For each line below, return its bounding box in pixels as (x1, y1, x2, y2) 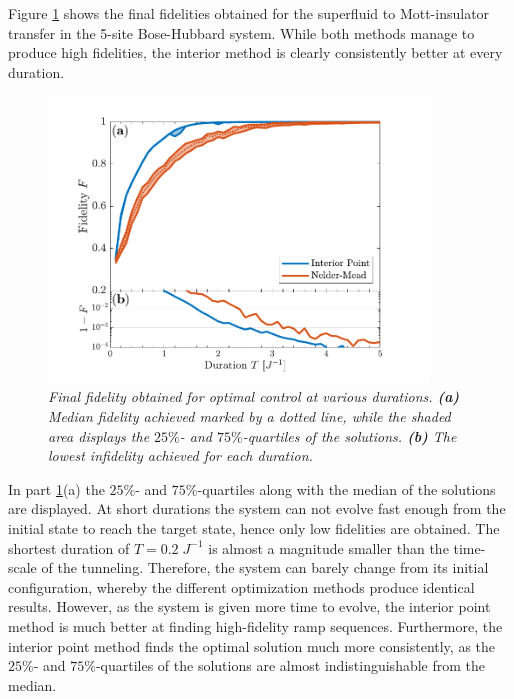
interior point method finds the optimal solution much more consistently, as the (8, 635, 496, 656)
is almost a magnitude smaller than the (208, 537, 449, 558)
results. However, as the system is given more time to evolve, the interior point (8, 596, 491, 617)
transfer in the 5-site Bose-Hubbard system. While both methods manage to (8, 22, 475, 43)
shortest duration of (8, 537, 130, 558)
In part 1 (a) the (8, 478, 105, 499)
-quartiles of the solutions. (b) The (242, 425, 457, 446)
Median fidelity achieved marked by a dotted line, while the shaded (48, 406, 451, 427)
